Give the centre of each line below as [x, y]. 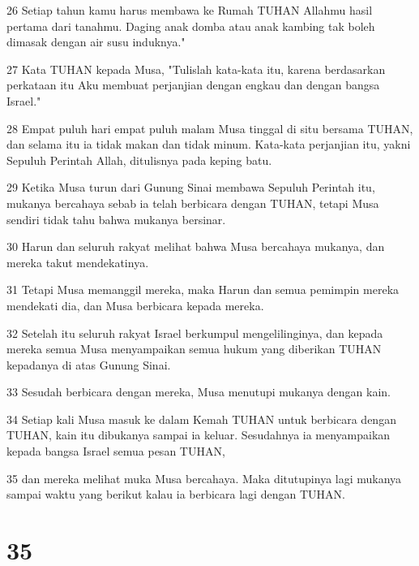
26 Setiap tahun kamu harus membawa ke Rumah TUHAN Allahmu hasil [190, 10]
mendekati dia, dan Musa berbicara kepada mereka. [135, 305]
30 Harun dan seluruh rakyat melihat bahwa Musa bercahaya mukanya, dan [196, 246]
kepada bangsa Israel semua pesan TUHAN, [116, 451]
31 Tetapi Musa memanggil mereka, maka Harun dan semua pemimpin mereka [203, 289]
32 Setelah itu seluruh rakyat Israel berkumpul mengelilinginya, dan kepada [195, 333]
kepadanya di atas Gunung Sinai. [89, 364]
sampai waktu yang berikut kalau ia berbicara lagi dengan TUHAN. [176, 494]
